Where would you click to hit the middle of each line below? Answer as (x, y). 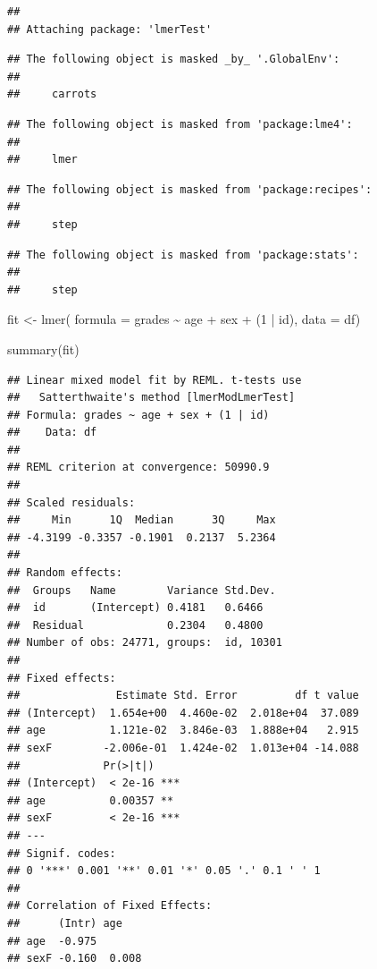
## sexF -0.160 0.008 (75, 959)
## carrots (52, 94)
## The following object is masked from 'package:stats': (183, 255)
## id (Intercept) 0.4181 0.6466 (135, 608)
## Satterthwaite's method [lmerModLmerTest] (151, 398)
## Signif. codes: (62, 853)
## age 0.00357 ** (91, 800)
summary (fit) (43, 348)
